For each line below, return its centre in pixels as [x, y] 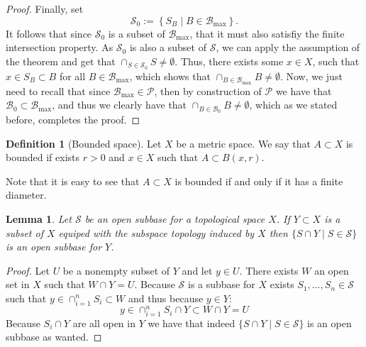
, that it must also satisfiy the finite [267, 33]
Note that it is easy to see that [73, 181]
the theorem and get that [61, 61]
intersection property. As [60, 47]
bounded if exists [43, 157]
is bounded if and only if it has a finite [259, 181]
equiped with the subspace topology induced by [156, 232]
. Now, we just [311, 76]
